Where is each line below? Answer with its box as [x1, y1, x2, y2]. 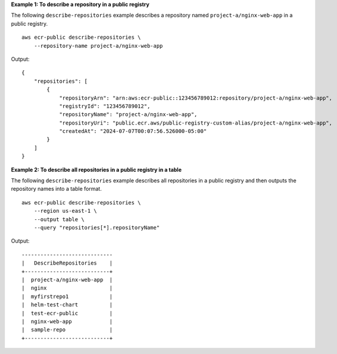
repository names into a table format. [11, 185, 102, 192]
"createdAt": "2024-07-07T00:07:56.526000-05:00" [59, 128, 207, 135]
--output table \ [33, 216, 85, 223]
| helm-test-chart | [21, 302, 113, 308]
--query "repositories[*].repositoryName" [33, 224, 160, 231]
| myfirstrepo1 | [21, 293, 113, 300]
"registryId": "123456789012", [59, 103, 151, 110]
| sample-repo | [21, 327, 113, 333]
